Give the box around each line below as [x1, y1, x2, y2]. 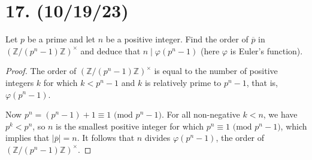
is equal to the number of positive [154, 64, 278, 77]
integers [5, 76, 34, 88]
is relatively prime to [144, 76, 222, 88]
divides [144, 131, 171, 144]
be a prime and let [27, 33, 95, 45]
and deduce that [80, 44, 141, 57]
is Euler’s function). [230, 44, 303, 57]
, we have [263, 108, 298, 121]
